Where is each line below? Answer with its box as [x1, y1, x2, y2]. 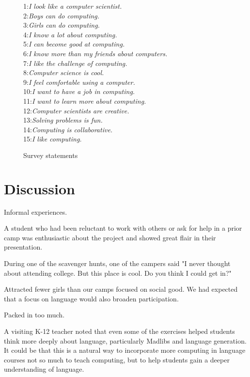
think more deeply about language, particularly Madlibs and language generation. [4, 335, 247, 346]
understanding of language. [4, 364, 84, 374]
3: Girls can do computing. [23, 20, 100, 30]
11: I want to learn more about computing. [23, 95, 146, 106]
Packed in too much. [4, 310, 65, 320]
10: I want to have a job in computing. [23, 86, 135, 96]
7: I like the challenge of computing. [23, 58, 127, 68]
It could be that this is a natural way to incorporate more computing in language [4, 345, 246, 355]
